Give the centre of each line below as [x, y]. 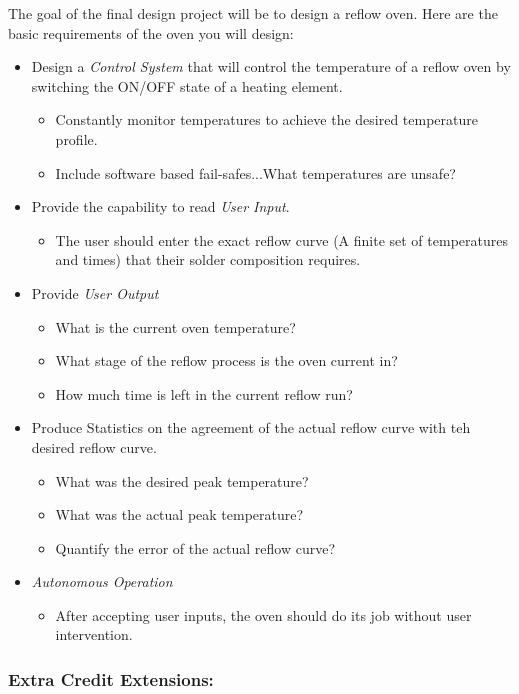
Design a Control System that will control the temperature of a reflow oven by [271, 66]
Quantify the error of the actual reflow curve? [195, 547]
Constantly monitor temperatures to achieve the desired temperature [266, 119]
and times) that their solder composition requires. [208, 259]
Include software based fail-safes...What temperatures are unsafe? [255, 172]
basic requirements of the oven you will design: [151, 32]
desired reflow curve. [94, 446]
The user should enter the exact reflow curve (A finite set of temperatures [281, 239]
